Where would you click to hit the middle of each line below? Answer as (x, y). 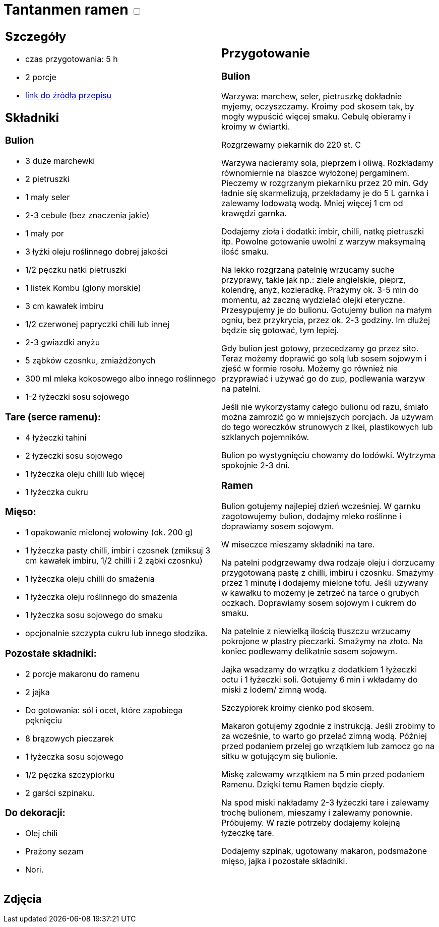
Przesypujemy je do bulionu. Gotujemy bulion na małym (327, 310)
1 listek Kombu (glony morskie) (83, 288)
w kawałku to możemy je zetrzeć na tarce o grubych (320, 593)
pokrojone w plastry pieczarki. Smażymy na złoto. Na (322, 641)
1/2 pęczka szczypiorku (70, 775)
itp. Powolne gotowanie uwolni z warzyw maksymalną (323, 242)
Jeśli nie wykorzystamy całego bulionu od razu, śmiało (325, 407)
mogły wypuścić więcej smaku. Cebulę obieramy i (316, 117)
